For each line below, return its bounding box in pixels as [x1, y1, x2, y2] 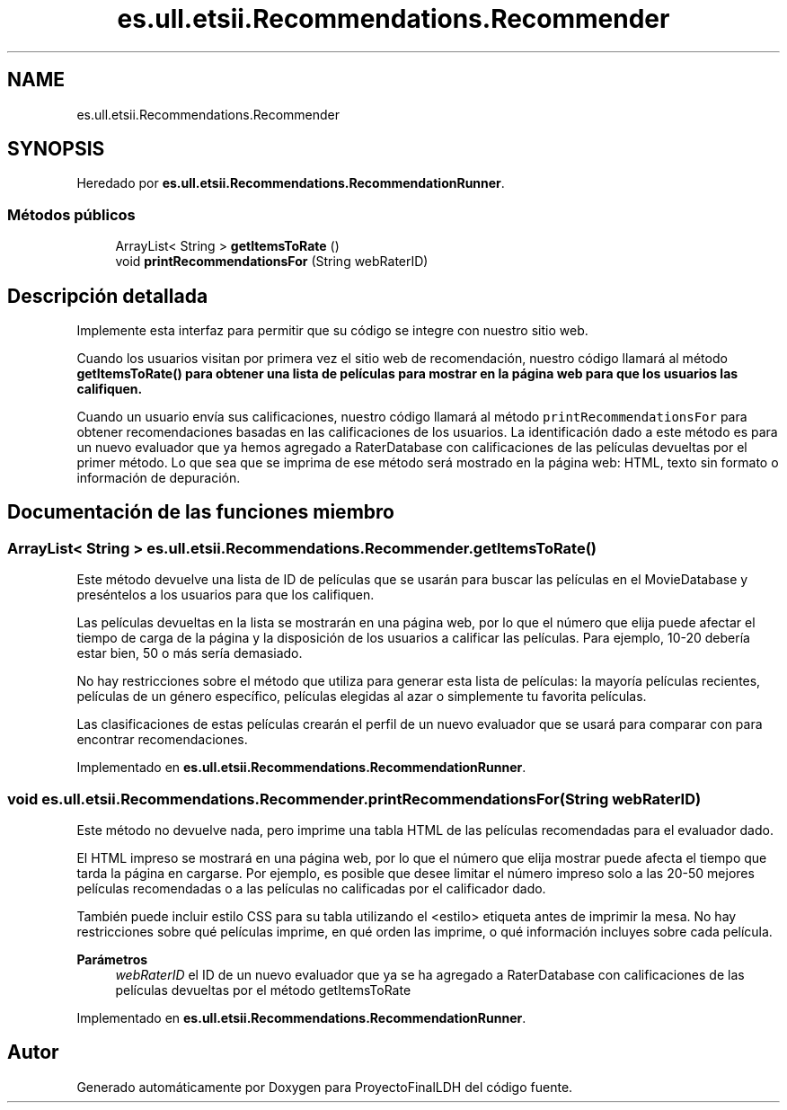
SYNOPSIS [7, 138, 105, 161]
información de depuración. [76, 470, 241, 486]
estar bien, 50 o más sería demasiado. [76, 645, 303, 662]
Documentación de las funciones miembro [7, 501, 394, 524]
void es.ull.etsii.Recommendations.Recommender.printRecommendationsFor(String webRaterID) [7, 789, 702, 808]
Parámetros [76, 952, 148, 967]
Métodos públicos [7, 205, 136, 224]
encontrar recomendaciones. [76, 732, 248, 748]
